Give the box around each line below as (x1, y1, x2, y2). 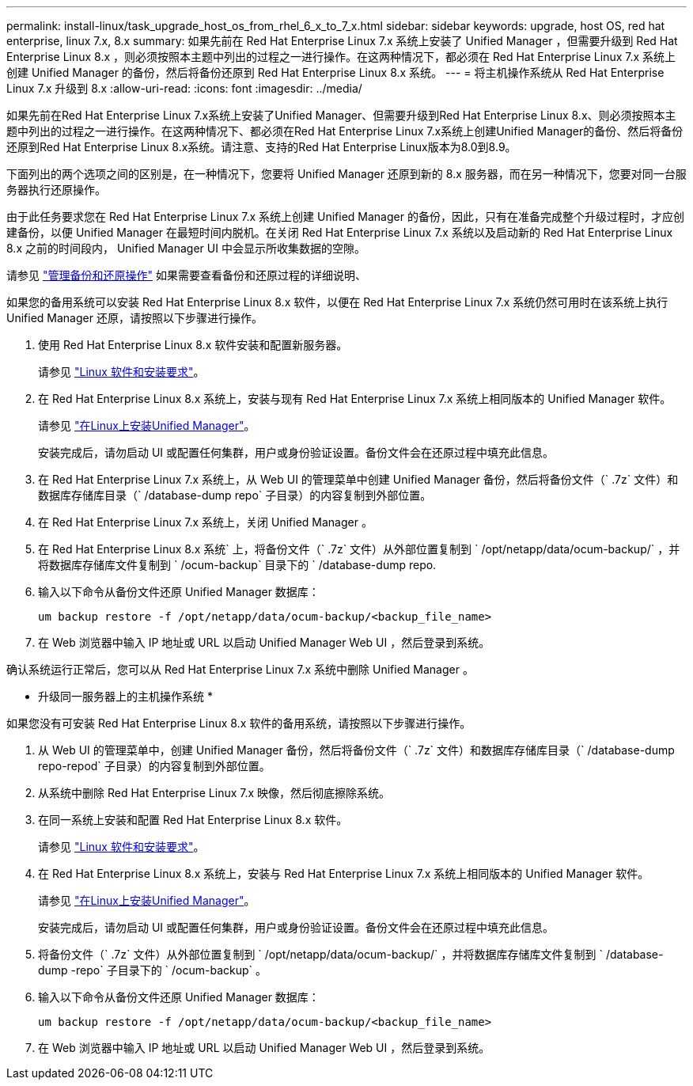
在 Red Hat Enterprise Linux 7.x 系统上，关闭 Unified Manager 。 (38, 515, 373, 529)
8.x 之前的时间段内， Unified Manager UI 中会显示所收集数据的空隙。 (6, 241, 365, 255)
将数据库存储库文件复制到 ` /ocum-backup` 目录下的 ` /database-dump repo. (38, 558, 437, 571)
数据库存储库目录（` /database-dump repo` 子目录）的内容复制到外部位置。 (38, 488, 432, 502)
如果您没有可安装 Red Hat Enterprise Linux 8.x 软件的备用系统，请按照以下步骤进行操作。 (6, 716, 471, 730)
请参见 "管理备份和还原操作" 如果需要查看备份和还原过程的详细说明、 (6, 268, 366, 282)
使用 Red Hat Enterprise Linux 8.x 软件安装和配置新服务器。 (38, 338, 348, 351)
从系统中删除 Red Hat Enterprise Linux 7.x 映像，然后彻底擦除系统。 (38, 786, 391, 799)
